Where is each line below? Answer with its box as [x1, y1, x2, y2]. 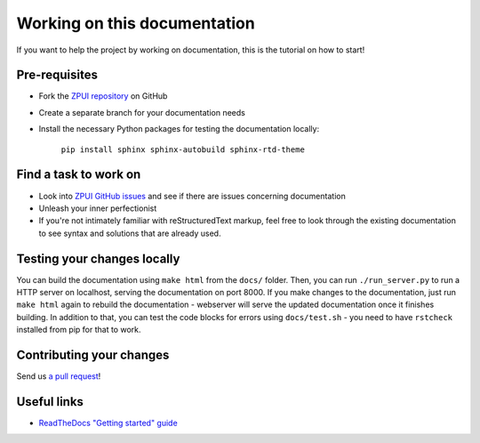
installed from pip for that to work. [16, 325, 141, 335]
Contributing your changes [16, 347, 170, 362]
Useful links [16, 394, 84, 409]
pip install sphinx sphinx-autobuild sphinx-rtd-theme [60, 144, 306, 155]
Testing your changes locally [16, 251, 180, 266]
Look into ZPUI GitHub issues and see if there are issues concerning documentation [38, 190, 346, 201]
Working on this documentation [16, 13, 255, 33]
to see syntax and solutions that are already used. [38, 228, 221, 238]
